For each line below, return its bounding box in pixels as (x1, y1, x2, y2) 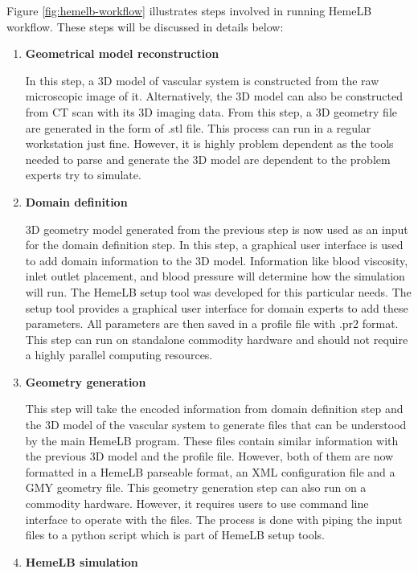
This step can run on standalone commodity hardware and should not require (25, 330, 408, 347)
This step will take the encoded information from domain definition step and (25, 400, 404, 417)
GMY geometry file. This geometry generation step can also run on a (25, 479, 367, 496)
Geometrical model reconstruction (25, 45, 219, 62)
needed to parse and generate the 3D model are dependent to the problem (25, 150, 391, 167)
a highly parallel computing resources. (25, 346, 213, 363)
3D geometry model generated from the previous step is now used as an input (25, 220, 408, 237)
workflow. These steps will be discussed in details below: (6, 18, 284, 35)
